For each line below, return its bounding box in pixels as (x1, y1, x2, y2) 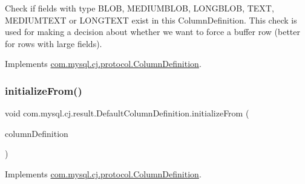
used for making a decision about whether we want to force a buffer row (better (5, 25, 301, 38)
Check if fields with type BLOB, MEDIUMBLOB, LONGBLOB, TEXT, (5, 2, 274, 14)
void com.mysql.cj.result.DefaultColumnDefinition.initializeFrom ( (5, 107, 249, 119)
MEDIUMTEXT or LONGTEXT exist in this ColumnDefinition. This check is (5, 13, 297, 26)
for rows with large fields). (5, 37, 102, 49)
